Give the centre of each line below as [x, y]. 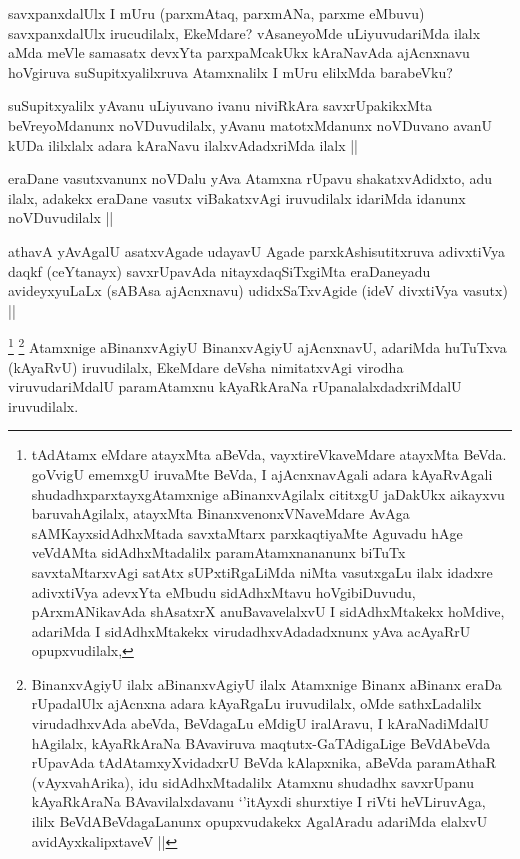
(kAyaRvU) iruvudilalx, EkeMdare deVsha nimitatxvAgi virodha [206, 366]
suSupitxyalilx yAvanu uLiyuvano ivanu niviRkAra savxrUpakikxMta [220, 105]
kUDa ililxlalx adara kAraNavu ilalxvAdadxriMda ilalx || [183, 144]
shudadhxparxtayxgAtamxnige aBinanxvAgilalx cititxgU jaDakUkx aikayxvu [268, 493]
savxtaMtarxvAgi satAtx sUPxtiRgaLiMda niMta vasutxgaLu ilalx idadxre [262, 571]
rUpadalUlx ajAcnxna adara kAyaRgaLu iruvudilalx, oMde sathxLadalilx [256, 703]
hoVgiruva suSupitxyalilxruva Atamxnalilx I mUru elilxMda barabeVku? [230, 71]
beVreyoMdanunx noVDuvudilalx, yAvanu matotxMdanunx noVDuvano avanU [250, 124]
